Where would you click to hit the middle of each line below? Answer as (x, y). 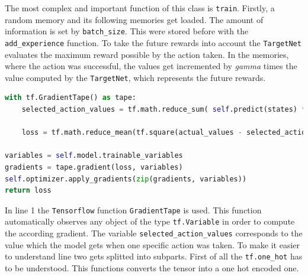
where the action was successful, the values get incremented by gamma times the (151, 66)
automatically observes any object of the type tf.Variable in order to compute (150, 221)
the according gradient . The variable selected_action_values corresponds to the (154, 233)
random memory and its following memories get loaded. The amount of (134, 19)
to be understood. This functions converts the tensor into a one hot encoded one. (152, 267)
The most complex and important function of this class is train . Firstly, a (140, 8)
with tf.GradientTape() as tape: (70, 98)
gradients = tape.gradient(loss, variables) (94, 167)
